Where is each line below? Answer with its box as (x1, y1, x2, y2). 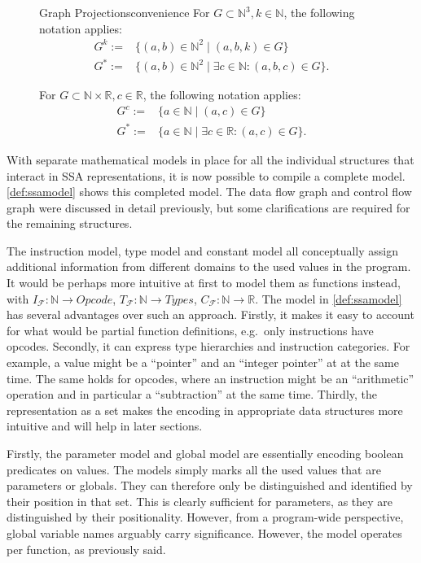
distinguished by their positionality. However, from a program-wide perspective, (7, 508, 404, 526)
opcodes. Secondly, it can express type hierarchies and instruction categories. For (7, 338, 410, 355)
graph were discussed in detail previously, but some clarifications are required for (7, 199, 410, 216)
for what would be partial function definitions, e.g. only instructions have (7, 321, 374, 338)
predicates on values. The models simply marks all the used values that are (7, 460, 381, 478)
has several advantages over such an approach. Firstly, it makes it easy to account (7, 306, 414, 323)
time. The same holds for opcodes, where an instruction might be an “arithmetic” (7, 369, 414, 386)
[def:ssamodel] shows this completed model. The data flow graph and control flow (7, 183, 412, 200)
